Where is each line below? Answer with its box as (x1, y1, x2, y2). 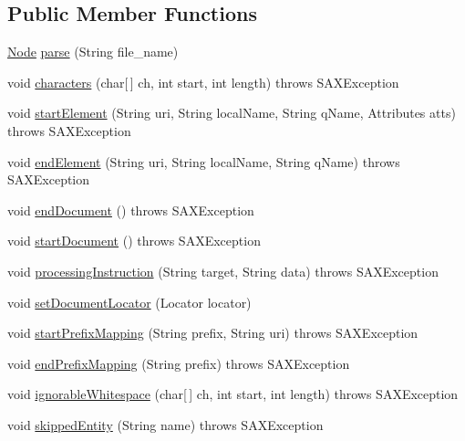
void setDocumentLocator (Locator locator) (7, 292, 252, 311)
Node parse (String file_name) (7, 42, 179, 61)
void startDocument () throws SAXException (7, 231, 261, 250)
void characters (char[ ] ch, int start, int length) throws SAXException (7, 72, 399, 91)
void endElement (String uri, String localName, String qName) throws (7, 152, 400, 171)
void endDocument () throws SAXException (7, 200, 254, 219)
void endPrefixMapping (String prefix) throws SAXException (7, 353, 350, 373)
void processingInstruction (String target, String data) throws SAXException (7, 261, 439, 280)
